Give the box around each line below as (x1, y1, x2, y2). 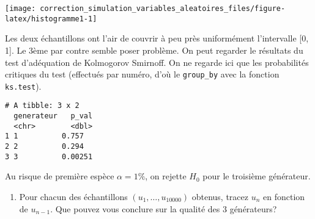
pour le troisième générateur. (202, 170, 311, 182)
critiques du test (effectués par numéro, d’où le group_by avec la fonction (5, 68, 280, 81)
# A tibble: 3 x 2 (5, 101, 80, 110)
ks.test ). (5, 79, 42, 92)
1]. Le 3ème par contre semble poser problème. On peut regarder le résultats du (5, 43, 303, 56)
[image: (5, 4, 36, 13)
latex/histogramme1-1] (5, 14, 97, 23)
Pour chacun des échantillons (19, 190, 128, 203)
